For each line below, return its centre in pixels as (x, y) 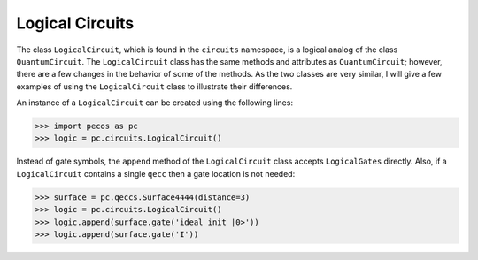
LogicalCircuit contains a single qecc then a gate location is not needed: (156, 173)
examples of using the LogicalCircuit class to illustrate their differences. (154, 86)
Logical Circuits (75, 23)
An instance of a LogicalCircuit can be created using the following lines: (155, 103)
